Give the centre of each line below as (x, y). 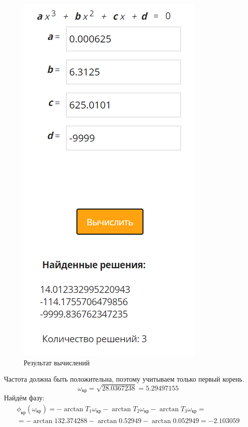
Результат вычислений (57, 362)
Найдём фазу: (24, 398)
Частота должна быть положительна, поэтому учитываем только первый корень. (124, 379)
